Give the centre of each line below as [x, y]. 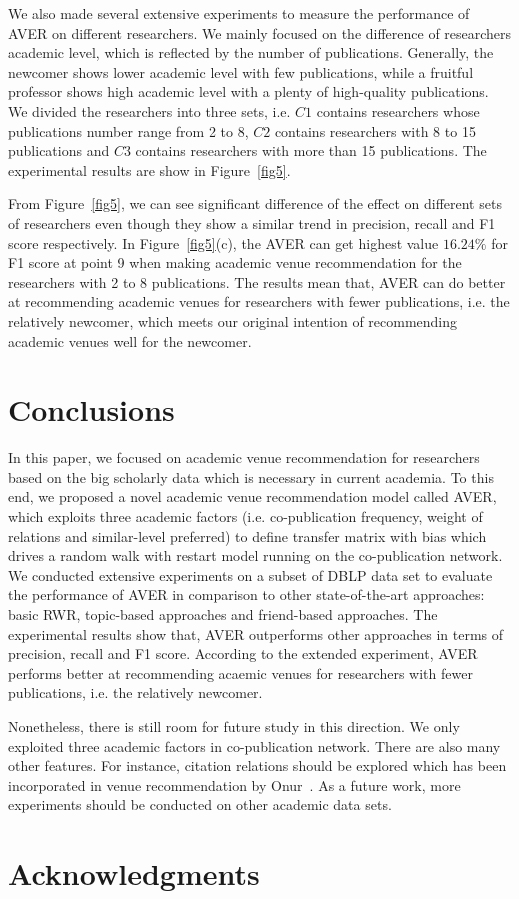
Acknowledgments [134, 873]
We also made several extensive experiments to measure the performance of [239, 13]
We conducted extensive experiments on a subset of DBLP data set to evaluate [250, 574]
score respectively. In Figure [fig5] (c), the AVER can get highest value [223, 242]
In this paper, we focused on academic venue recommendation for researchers [244, 457]
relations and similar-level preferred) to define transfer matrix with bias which [247, 535]
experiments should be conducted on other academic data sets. [200, 804]
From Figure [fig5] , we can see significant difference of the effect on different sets [255, 203]
